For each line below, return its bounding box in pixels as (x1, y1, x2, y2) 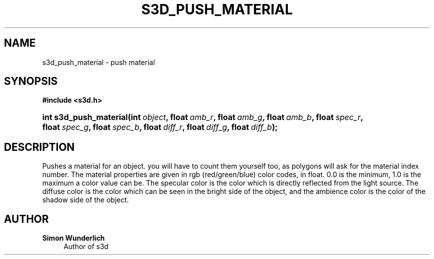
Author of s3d (63, 242, 108, 251)
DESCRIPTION (4, 140, 75, 153)
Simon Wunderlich (42, 234, 105, 243)
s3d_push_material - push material (42, 58, 155, 66)
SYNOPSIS (4, 75, 58, 88)
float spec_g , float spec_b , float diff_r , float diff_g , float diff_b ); (42, 122, 278, 132)
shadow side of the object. (42, 195, 129, 204)
